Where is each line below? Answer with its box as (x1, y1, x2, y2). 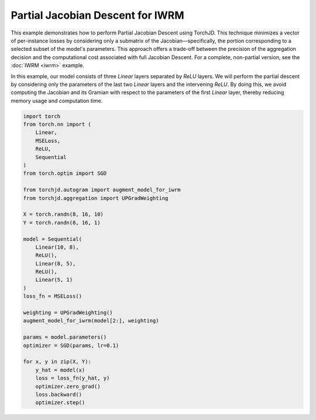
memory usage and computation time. (11, 97, 103, 104)
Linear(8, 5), (35, 260, 76, 267)
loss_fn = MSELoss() (23, 293, 82, 299)
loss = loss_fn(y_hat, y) (35, 375, 110, 381)
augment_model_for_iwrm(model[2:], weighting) (23, 318, 159, 324)
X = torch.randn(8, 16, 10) (23, 211, 104, 218)
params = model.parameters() (23, 334, 107, 340)
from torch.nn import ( (23, 121, 92, 128)
